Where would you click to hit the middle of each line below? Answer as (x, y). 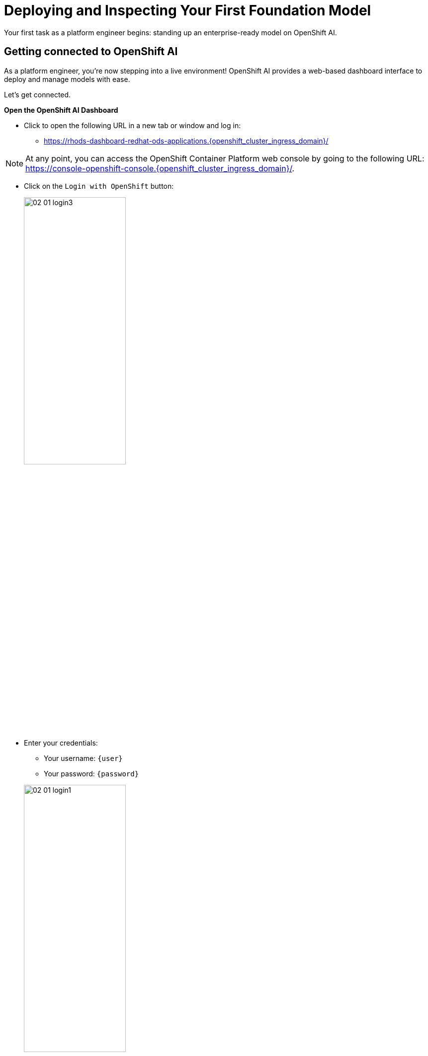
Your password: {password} (91, 773)
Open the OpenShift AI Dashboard (61, 110)
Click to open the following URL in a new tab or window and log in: (132, 125)
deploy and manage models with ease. (67, 79)
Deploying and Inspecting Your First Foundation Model (188, 10)
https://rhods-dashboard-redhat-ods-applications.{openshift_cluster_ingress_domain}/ (186, 141)
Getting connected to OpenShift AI (91, 52)
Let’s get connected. (38, 94)
